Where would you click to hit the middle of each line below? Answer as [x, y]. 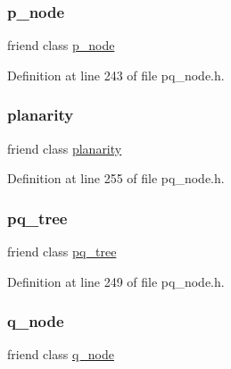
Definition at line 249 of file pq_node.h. [116, 281]
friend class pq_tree [62, 252]
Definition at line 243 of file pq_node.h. [116, 75]
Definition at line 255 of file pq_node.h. [116, 178]
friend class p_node [61, 45]
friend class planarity [65, 148]
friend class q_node [61, 354]
